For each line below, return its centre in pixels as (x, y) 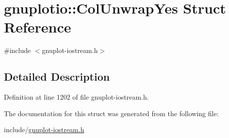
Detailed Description (57, 77)
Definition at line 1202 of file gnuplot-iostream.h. (76, 97)
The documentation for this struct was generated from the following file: (111, 113)
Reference (38, 27)
